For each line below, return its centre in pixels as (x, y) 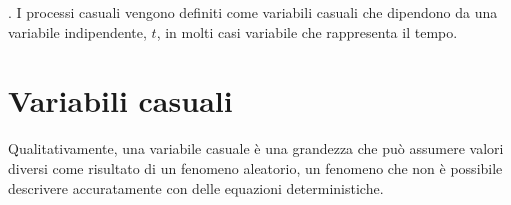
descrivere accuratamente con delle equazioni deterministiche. (196, 187)
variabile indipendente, (77, 31)
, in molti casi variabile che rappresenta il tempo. (307, 31)
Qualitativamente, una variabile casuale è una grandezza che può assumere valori (256, 148)
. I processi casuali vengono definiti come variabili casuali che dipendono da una (253, 12)
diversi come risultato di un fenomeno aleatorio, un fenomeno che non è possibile (255, 167)
